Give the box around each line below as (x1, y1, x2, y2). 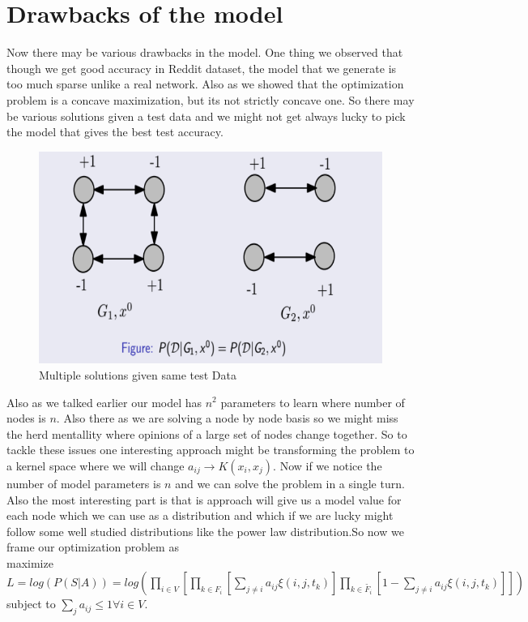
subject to (6, 595, 56, 612)
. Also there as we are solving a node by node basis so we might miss (56, 410, 398, 427)
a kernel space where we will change (6, 457, 185, 474)
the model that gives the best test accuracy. (6, 123, 224, 140)
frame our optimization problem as (6, 538, 179, 556)
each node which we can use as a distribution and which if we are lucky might (6, 507, 394, 524)
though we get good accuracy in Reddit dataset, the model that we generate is (6, 59, 397, 76)
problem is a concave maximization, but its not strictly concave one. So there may (6, 91, 415, 108)
